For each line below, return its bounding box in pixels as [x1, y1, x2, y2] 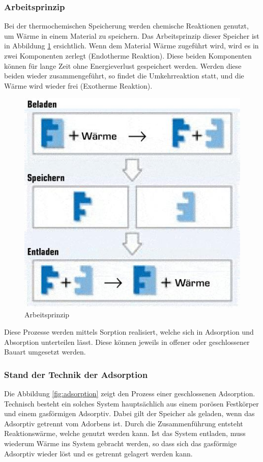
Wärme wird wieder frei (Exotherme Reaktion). [4, 80, 153, 91]
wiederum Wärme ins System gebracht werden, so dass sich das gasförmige [4, 438, 237, 448]
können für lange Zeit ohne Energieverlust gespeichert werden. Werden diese [4, 60, 242, 71]
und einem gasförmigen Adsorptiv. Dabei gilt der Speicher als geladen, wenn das [4, 408, 255, 419]
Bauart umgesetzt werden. [4, 346, 86, 357]
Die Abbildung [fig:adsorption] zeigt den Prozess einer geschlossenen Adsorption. [4, 388, 255, 398]
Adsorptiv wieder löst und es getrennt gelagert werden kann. [4, 448, 193, 458]
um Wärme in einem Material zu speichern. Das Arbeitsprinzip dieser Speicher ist [4, 30, 259, 41]
